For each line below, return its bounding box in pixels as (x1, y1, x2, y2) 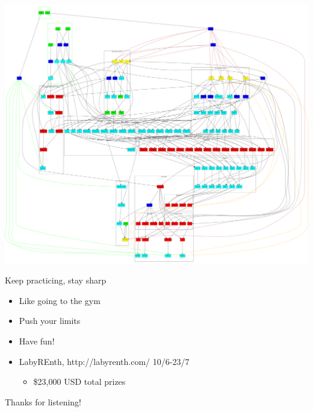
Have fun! (19, 335, 55, 347)
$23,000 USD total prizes (33, 375, 126, 388)
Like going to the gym (19, 294, 101, 306)
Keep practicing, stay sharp (5, 274, 107, 287)
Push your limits (19, 314, 81, 327)
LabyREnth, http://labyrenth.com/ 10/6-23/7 (19, 355, 190, 367)
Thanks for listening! (5, 395, 81, 408)
